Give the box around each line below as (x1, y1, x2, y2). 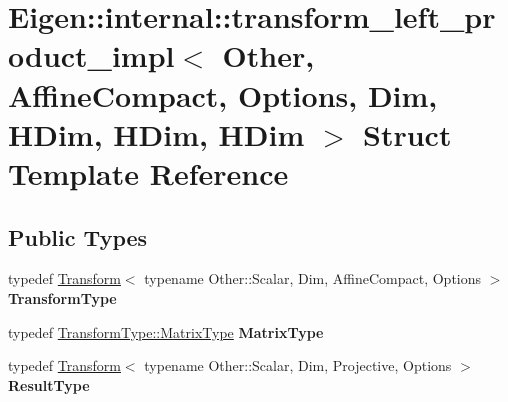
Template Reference (8, 152, 289, 193)
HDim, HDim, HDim (8, 113, 305, 154)
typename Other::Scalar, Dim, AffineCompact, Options (144, 268, 482, 289)
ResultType (8, 374, 90, 395)
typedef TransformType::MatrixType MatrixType (8, 321, 324, 342)
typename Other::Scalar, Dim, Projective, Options (144, 355, 452, 376)
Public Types (8, 221, 148, 252)
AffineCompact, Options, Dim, (8, 74, 438, 115)
